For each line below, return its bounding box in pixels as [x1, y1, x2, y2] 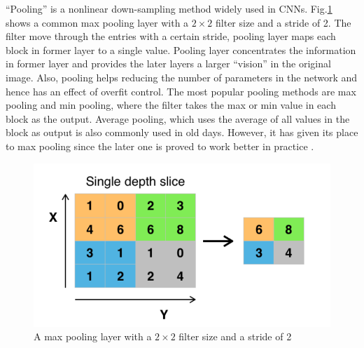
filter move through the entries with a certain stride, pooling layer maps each [6, 29, 336, 43]
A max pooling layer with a [34, 329, 152, 344]
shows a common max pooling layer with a [6, 15, 189, 29]
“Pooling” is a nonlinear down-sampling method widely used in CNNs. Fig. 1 [6, 1, 332, 15]
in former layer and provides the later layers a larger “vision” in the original [6, 56, 331, 71]
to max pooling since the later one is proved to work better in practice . [6, 138, 314, 153]
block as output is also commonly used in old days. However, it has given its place [6, 125, 358, 140]
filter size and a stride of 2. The [216, 15, 351, 29]
